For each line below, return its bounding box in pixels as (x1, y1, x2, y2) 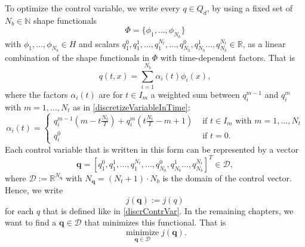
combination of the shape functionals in (5, 51, 150, 63)
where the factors (5, 88, 68, 100)
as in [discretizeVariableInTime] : (73, 100, 190, 113)
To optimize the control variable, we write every (5, 2, 180, 14)
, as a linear (242, 37, 286, 50)
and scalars (79, 37, 119, 50)
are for (98, 88, 123, 100)
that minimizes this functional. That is (84, 216, 226, 229)
